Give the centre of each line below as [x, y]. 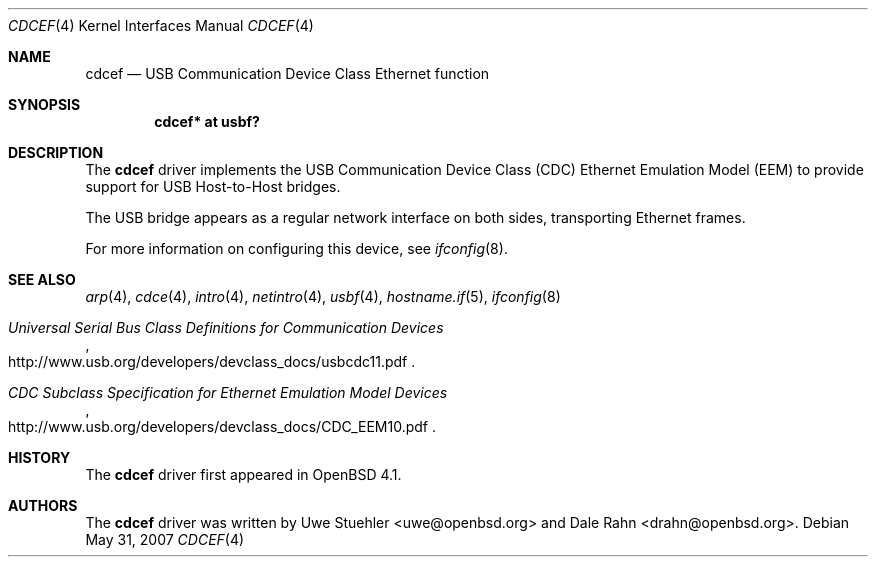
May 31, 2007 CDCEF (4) [165, 539]
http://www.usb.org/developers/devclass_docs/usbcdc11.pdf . [212, 361]
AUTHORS [43, 505]
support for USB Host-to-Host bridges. [213, 186]
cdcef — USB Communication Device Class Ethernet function [287, 73]
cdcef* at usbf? [207, 121]
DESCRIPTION [56, 152]
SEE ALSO [42, 279]
